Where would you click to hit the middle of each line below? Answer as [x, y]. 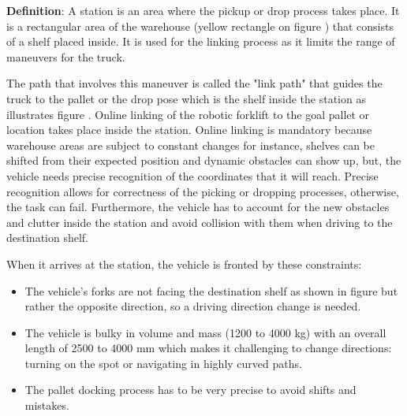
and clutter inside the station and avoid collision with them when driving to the [200, 222]
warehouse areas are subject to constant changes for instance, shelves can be [190, 145]
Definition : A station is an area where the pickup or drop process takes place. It [203, 10]
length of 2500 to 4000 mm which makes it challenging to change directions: [208, 348]
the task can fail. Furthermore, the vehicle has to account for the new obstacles [198, 207]
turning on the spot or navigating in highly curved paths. [163, 363]
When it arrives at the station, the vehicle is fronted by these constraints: [184, 264]
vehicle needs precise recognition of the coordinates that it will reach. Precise [192, 175]
